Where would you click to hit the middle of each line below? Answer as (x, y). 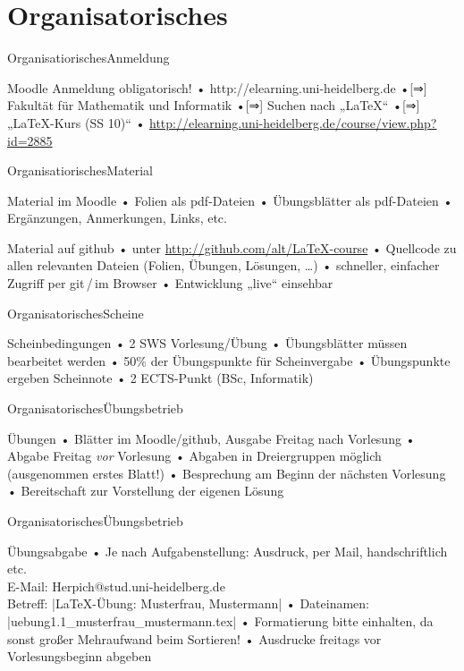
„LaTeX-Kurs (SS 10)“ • (76, 122)
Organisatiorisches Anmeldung (89, 58)
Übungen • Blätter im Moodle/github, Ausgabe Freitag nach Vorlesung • (211, 438)
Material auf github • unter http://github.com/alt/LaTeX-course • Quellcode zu (232, 247)
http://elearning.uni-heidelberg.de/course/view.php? (293, 122)
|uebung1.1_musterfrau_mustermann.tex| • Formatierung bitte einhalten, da (220, 620)
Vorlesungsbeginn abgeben (80, 656)
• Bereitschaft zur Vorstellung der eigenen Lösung (146, 491)
